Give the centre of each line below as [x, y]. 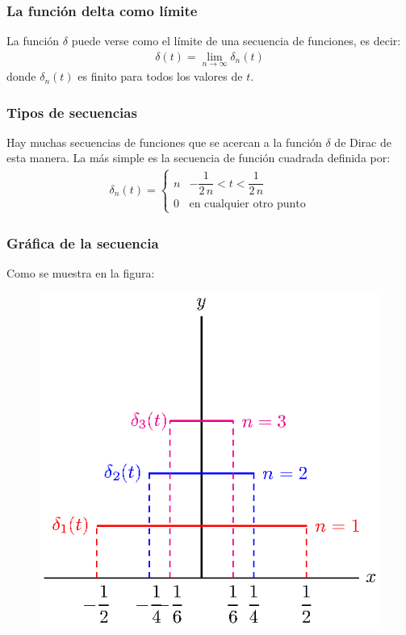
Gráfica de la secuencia [83, 242]
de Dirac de [363, 142]
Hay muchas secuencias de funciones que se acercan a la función [164, 142]
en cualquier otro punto [247, 205]
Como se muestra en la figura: [81, 272]
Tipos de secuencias [72, 112]
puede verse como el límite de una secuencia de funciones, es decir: [236, 41]
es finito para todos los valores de [160, 76]
